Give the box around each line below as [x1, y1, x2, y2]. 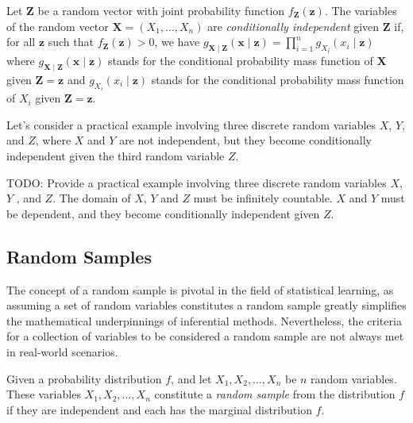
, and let [171, 370, 212, 386]
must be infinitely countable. [193, 190, 333, 206]
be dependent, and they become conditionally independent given [6, 205, 320, 221]
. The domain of [52, 190, 131, 206]
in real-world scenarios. [6, 343, 118, 360]
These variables [6, 386, 81, 402]
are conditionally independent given [207, 17, 380, 34]
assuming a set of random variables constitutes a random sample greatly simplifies [6, 297, 407, 313]
